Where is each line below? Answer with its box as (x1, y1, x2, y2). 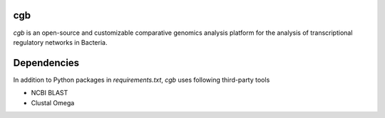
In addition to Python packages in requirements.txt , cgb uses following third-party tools (13, 75, 270, 84)
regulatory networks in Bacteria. (13, 38, 108, 46)
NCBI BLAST (31, 89, 68, 97)
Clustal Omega (31, 98, 75, 107)
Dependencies (13, 57, 80, 69)
